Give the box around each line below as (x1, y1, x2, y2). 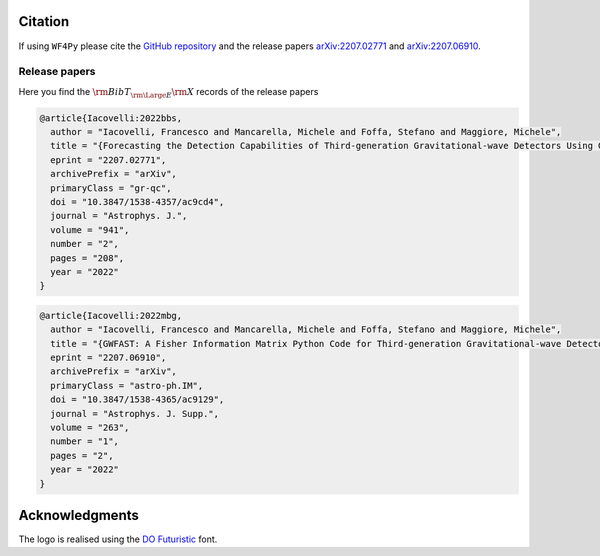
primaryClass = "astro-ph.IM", (50, 380, 204, 391)
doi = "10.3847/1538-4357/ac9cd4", (50, 196, 225, 207)
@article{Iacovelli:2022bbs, (39, 112, 183, 124)
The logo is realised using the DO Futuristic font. (18, 533, 218, 545)
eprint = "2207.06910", (50, 352, 167, 364)
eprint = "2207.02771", (50, 154, 167, 165)
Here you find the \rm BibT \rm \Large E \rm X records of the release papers (18, 85, 319, 100)
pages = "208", (50, 252, 125, 264)
